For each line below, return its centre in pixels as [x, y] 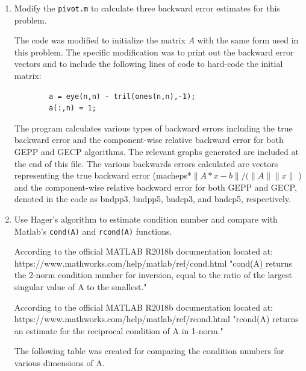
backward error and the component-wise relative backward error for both [149, 140]
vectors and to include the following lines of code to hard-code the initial [148, 64]
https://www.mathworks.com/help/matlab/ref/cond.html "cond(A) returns [153, 263]
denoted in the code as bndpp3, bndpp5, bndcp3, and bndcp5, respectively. [152, 199]
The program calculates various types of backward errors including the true [153, 128]
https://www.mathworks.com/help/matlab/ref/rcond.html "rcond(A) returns [156, 319]
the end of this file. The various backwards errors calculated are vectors [146, 163]
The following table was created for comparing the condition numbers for [149, 351]
